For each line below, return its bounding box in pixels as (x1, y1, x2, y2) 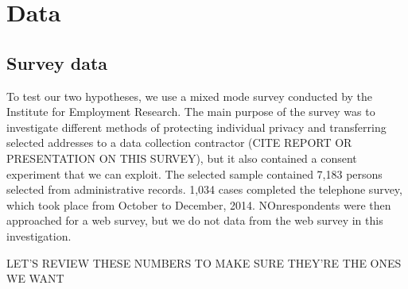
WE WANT (6, 270, 64, 287)
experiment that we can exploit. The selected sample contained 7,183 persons (6, 165, 383, 182)
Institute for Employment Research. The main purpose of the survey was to (6, 103, 375, 120)
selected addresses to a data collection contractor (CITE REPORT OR (6, 134, 352, 151)
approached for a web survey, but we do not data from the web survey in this (6, 212, 383, 229)
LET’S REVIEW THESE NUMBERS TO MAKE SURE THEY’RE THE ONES (6, 254, 402, 271)
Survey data (6, 50, 108, 75)
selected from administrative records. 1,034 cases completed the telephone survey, (6, 181, 402, 198)
